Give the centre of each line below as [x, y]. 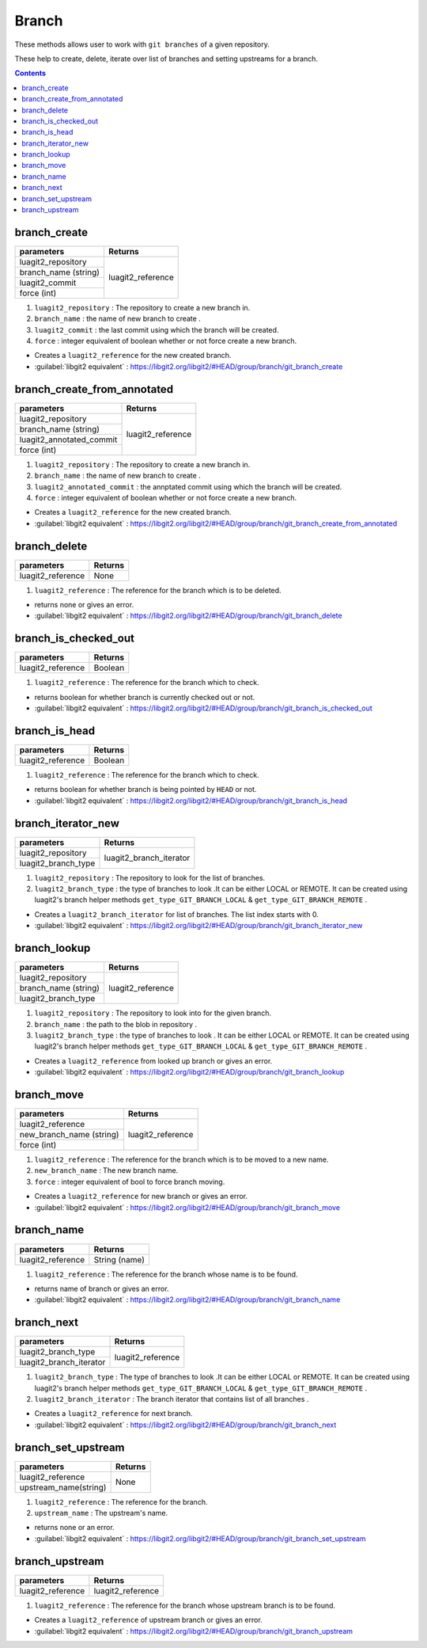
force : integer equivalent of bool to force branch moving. [130, 1182]
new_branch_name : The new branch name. [106, 1170]
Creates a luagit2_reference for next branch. [113, 1414]
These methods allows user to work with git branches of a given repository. [142, 44]
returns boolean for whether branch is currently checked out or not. [145, 697]
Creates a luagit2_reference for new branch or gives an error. [141, 1197]
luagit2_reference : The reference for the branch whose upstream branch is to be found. [185, 1605]
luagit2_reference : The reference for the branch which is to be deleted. [158, 590]
